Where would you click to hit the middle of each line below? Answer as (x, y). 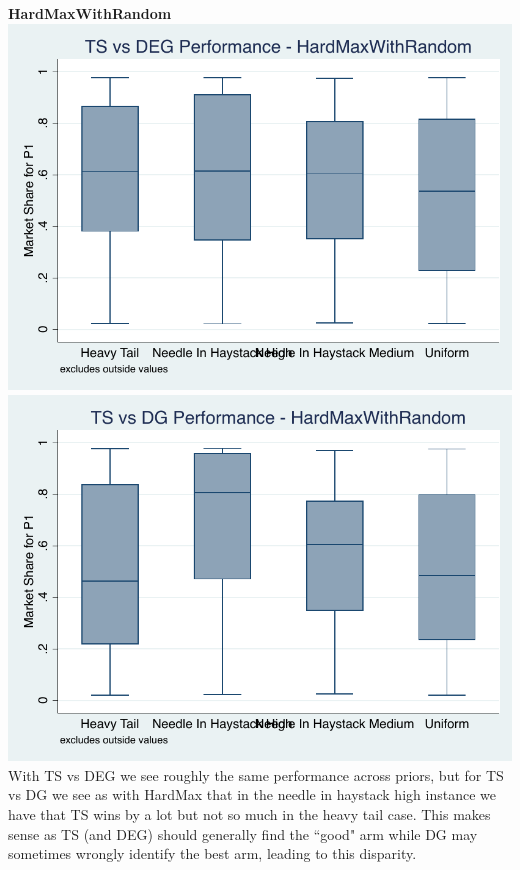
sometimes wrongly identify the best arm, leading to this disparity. (212, 853)
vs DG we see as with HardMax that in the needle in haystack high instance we (252, 794)
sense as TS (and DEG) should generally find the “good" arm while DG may (243, 833)
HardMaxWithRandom (90, 13)
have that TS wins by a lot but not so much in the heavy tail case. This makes (249, 814)
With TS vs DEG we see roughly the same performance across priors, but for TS (256, 774)
